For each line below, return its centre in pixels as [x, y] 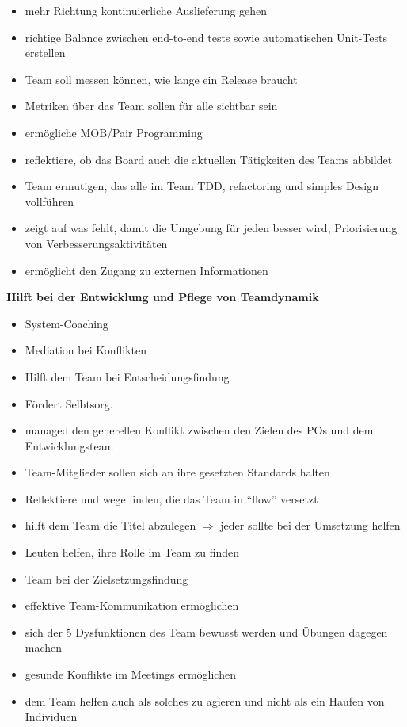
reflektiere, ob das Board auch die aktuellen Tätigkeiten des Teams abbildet [209, 159]
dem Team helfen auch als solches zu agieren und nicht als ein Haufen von [205, 700]
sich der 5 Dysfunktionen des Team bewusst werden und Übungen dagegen [206, 631]
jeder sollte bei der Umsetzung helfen [310, 525]
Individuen [51, 716]
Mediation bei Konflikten [86, 350]
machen [44, 647]
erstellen [45, 53]
